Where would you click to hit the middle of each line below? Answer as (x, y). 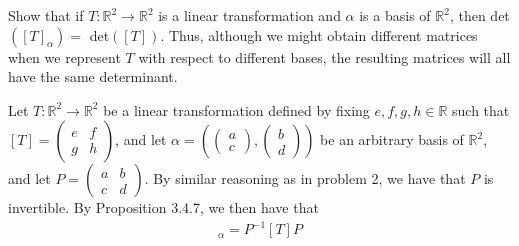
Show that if (46, 15)
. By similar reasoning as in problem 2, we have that (305, 178)
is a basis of (395, 15)
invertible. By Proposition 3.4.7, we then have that (163, 207)
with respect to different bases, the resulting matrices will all (324, 56)
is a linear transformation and (249, 15)
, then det (479, 15)
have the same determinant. (93, 76)
